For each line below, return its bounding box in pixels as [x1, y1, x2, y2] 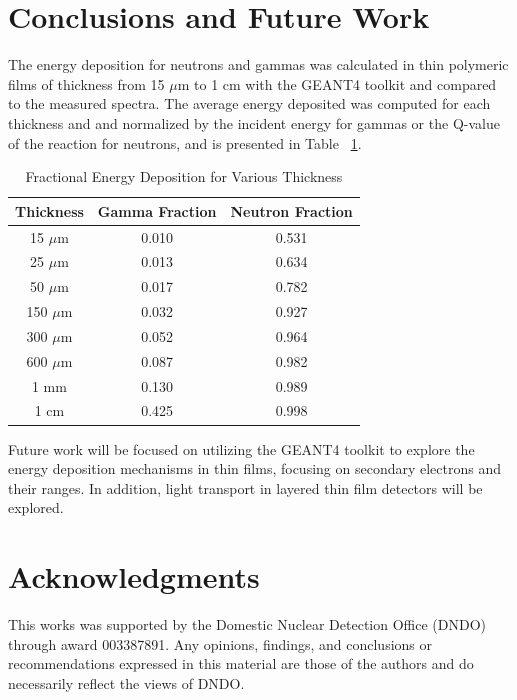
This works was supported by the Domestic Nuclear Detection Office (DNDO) [8, 614, 487, 635]
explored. [8, 497, 64, 518]
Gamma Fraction [97, 200, 217, 221]
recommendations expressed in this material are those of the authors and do [8, 653, 474, 674]
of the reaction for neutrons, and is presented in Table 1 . [8, 132, 362, 153]
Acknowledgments [8, 556, 260, 597]
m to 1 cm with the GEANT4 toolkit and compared [177, 73, 497, 94]
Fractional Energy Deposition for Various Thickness [25, 166, 343, 187]
